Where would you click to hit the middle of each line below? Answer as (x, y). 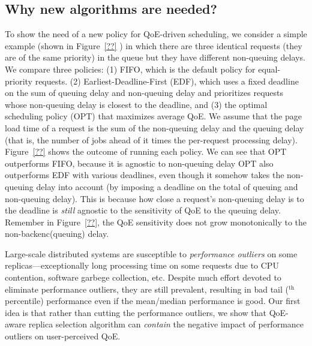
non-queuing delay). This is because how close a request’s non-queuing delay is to (154, 198)
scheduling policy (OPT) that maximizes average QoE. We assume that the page (153, 116)
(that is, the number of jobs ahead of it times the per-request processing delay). (151, 139)
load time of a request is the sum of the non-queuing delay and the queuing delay (154, 127)
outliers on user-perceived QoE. (63, 336)
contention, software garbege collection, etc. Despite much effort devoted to (143, 277)
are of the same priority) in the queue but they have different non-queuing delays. (155, 57)
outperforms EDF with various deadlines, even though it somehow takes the (145, 175)
